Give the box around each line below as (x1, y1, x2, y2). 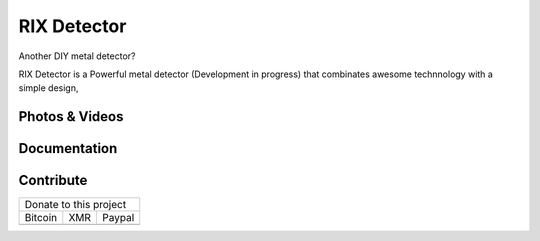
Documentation (18, 140, 118, 157)
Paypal (101, 211, 135, 225)
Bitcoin (24, 211, 58, 225)
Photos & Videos (18, 108, 124, 125)
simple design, (18, 82, 79, 94)
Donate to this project (24, 198, 127, 212)
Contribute (18, 172, 88, 189)
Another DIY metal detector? (18, 50, 136, 62)
